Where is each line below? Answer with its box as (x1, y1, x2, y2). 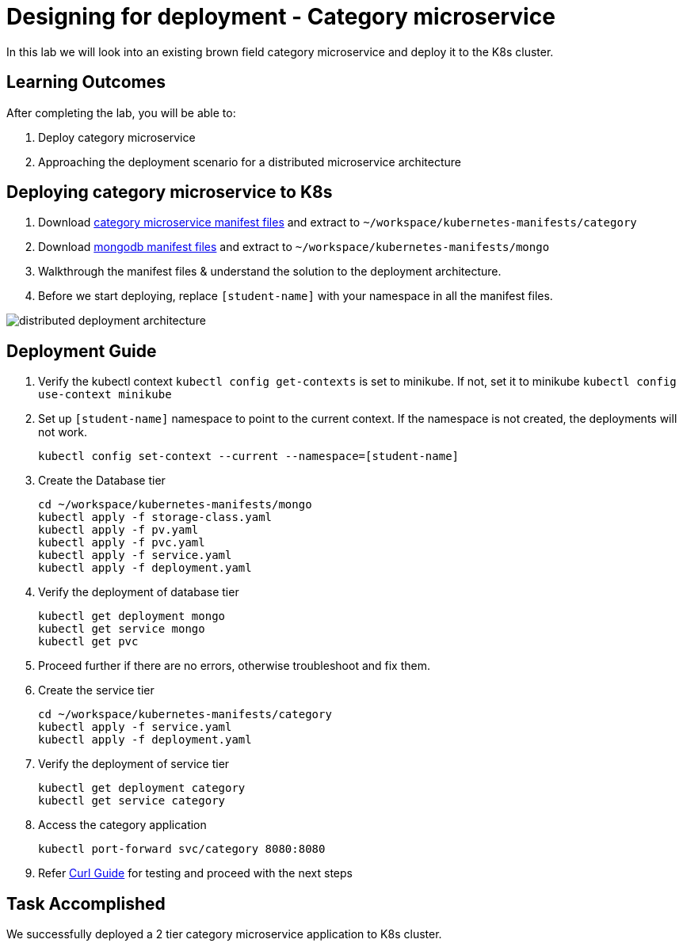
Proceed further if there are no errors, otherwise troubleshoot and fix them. (38, 659, 431, 673)
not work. (38, 425, 87, 439)
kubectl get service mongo (38, 622, 205, 636)
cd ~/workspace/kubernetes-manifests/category (38, 708, 332, 721)
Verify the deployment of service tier (38, 757, 230, 771)
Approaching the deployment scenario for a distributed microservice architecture (38, 154, 461, 169)
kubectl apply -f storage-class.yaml (38, 511, 273, 524)
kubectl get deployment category (38, 782, 246, 795)
